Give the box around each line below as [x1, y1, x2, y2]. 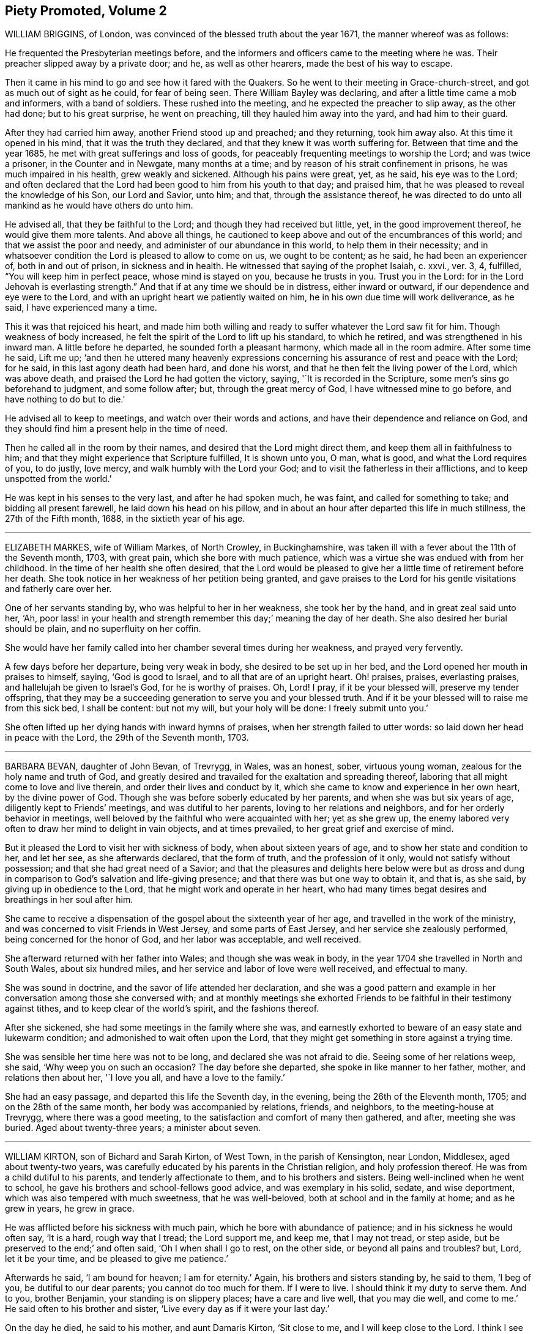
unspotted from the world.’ [5, 473, 112, 484]
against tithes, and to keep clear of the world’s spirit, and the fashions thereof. [5, 1003, 319, 1014]
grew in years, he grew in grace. [5, 1203, 135, 1214]
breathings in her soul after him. [5, 894, 133, 905]
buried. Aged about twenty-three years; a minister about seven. [5, 1122, 261, 1133]
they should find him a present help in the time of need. [5, 423, 228, 434]
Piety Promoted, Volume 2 [5, 3, 167, 18]
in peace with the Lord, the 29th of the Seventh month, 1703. [5, 732, 249, 743]
